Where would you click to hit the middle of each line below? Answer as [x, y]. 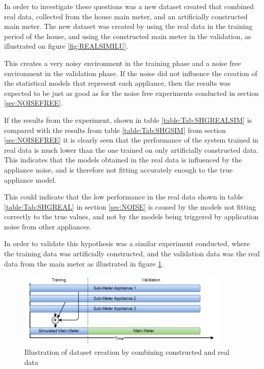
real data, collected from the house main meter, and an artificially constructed [126, 16]
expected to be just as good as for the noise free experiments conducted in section [131, 93]
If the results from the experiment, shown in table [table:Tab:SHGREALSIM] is [128, 120]
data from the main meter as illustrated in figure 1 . [84, 263]
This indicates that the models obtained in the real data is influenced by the [123, 160]
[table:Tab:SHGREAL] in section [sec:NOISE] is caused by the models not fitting [130, 206]
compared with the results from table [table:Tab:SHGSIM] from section [115, 130]
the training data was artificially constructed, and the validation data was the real [132, 254]
